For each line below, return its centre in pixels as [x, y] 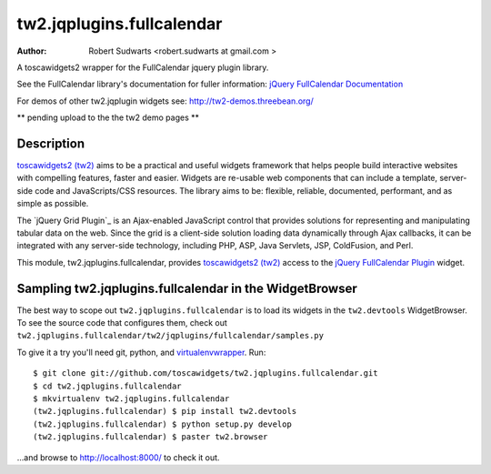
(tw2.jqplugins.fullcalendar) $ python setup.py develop [163, 424]
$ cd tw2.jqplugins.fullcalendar [107, 386]
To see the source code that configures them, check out [122, 323]
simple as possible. [53, 204]
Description [51, 143]
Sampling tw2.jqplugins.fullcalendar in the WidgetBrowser [187, 288]
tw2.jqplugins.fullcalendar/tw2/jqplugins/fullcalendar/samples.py [170, 336]
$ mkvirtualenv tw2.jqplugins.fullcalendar [131, 399]
